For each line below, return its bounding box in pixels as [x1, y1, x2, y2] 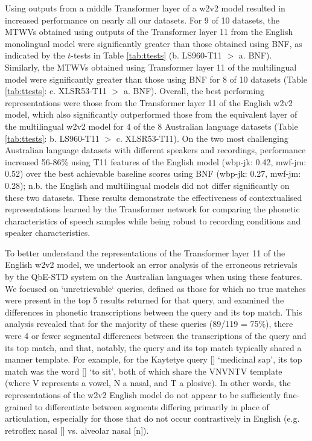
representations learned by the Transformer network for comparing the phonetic [5, 203, 300, 215]
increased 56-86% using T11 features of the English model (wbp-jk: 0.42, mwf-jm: [5, 155, 307, 168]
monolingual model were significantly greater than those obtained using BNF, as [5, 37, 302, 49]
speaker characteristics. [5, 226, 91, 239]
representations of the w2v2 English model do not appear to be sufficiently [5, 389, 281, 401]
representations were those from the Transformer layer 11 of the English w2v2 [5, 96, 293, 109]
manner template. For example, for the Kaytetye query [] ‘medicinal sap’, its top [5, 353, 302, 366]
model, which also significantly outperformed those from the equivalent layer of [5, 108, 298, 121]
